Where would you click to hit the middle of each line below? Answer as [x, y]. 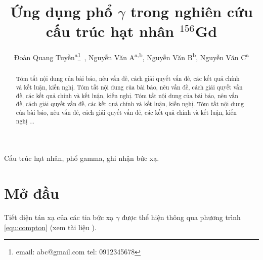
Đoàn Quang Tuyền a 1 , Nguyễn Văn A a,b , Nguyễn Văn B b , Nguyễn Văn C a [131, 56]
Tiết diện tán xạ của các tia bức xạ [59, 217]
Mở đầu [32, 193]
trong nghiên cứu [192, 11]
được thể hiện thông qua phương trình [181, 217]
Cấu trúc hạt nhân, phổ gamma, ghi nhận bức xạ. [82, 158]
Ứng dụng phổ [61, 11]
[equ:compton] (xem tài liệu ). [50, 227]
